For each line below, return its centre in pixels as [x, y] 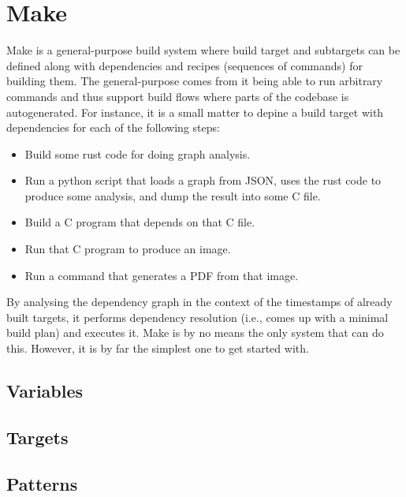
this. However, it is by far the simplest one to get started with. [158, 348]
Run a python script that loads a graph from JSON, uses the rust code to [203, 180]
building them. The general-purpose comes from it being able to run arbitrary [195, 81]
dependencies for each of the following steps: [113, 127]
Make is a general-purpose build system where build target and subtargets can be [203, 50]
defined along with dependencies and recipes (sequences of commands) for [184, 65]
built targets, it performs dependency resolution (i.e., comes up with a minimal [197, 317]
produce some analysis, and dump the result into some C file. [173, 195]
